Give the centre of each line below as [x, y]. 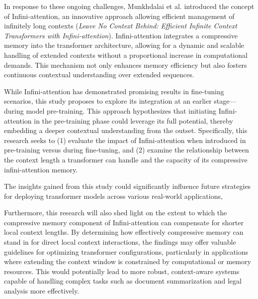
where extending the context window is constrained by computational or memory [128, 261]
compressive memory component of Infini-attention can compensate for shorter [124, 222]
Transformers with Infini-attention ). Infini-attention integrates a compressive [121, 35]
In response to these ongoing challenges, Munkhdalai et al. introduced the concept [129, 6]
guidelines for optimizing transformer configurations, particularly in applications [126, 251]
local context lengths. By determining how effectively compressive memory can [124, 232]
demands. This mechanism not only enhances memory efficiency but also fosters [126, 65]
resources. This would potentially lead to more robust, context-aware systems [122, 271]
